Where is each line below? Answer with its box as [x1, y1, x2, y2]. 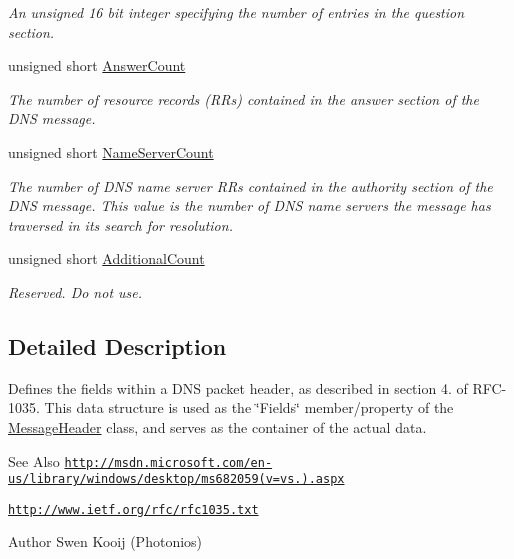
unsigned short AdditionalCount [8, 248, 205, 269]
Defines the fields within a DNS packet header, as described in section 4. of [8, 377, 468, 398]
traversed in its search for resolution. [8, 214, 233, 235]
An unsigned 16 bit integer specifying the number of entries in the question [8, 2, 465, 22]
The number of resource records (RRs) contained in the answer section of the [8, 88, 479, 109]
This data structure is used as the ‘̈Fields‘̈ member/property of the [44, 397, 454, 418]
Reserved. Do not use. [8, 281, 143, 302]
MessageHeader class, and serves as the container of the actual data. [8, 416, 427, 437]
